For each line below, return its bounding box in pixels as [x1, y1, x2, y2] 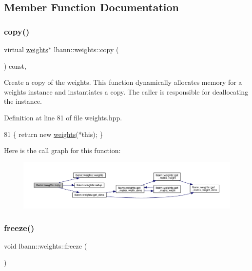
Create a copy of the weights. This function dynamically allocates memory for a [4, 77, 242, 87]
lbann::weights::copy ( [54, 44, 119, 54]
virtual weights [4, 44, 48, 54]
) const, [4, 60, 26, 71]
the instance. [4, 96, 42, 106]
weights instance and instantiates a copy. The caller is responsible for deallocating [4, 86, 249, 97]
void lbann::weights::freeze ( [4, 241, 87, 251]
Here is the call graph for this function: [4, 145, 121, 155]
